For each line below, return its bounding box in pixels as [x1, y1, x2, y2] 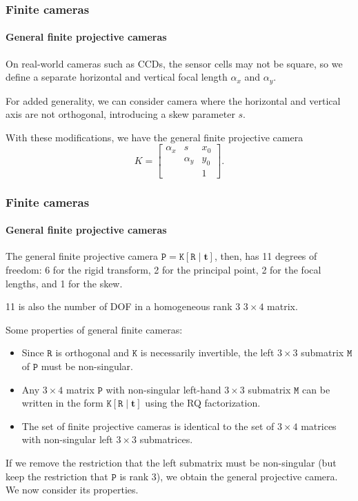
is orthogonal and [55, 345, 130, 360]
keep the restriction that [6, 469, 108, 483]
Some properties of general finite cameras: [6, 322, 183, 336]
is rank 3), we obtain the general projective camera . [119, 469, 338, 483]
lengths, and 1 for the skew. [6, 276, 123, 290]
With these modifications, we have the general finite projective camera [6, 130, 304, 144]
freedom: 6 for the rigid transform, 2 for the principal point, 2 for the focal [6, 263, 321, 277]
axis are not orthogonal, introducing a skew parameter [6, 107, 235, 121]
